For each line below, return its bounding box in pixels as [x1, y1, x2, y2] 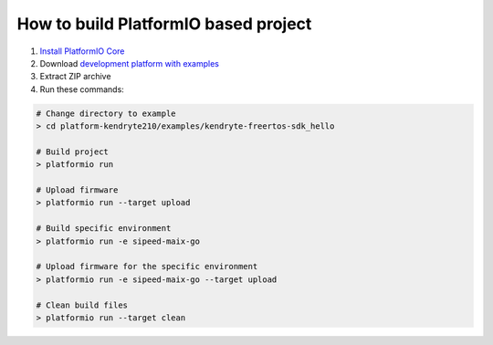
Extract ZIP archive [39, 71, 111, 82]
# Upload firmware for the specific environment [36, 261, 258, 272]
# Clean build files [36, 299, 128, 310]
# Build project [36, 146, 110, 157]
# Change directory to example [36, 108, 177, 119]
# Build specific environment [36, 224, 172, 234]
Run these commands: [39, 83, 125, 95]
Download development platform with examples [39, 57, 219, 68]
